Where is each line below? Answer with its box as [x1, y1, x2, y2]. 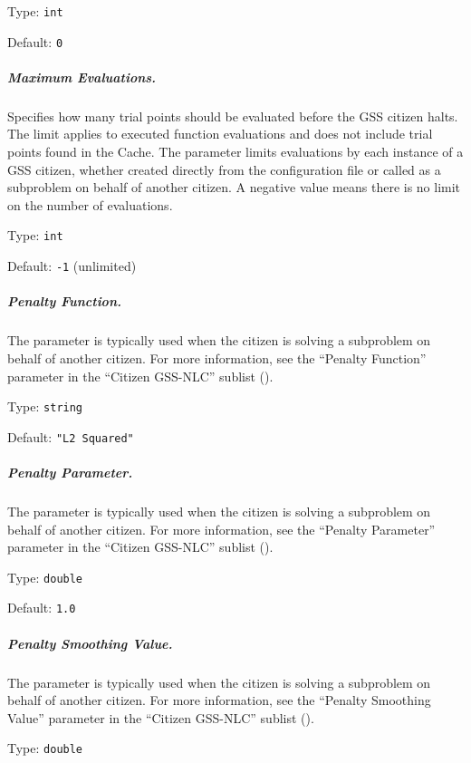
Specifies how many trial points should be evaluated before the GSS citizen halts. [7, 106, 458, 125]
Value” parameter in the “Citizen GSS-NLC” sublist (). [7, 708, 314, 727]
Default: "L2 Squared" [7, 427, 134, 446]
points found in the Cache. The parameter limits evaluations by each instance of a [7, 142, 464, 161]
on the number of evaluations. [7, 195, 173, 214]
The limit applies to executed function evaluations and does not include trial [7, 124, 433, 143]
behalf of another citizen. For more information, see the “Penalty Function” [7, 348, 427, 367]
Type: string [7, 397, 83, 416]
